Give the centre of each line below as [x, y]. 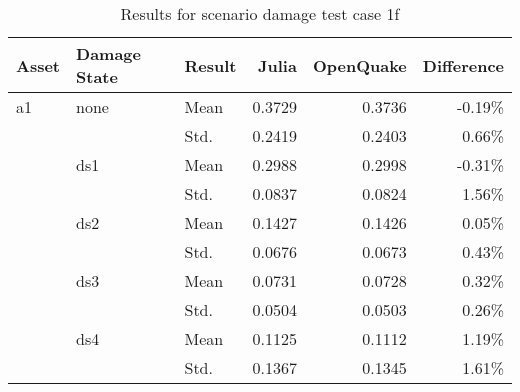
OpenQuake [359, 65]
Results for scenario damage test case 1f [260, 13]
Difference [463, 65]
